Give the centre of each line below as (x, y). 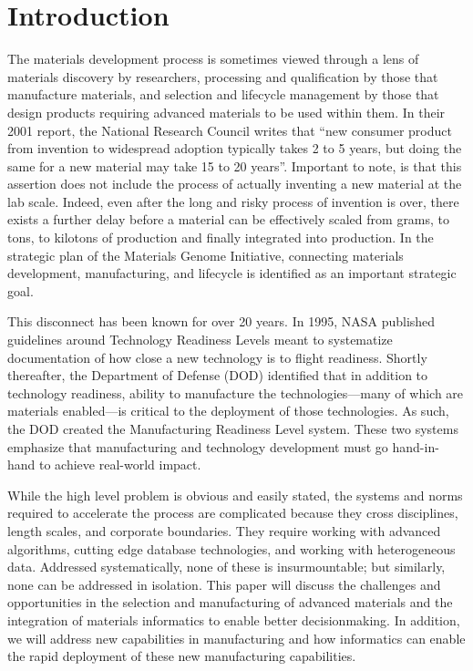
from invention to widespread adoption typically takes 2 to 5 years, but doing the (235, 148)
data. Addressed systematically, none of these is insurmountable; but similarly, (226, 567)
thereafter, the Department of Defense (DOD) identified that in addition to (218, 375)
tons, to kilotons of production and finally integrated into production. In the (221, 237)
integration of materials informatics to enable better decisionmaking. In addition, (234, 619)
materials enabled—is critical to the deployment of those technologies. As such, (228, 411)
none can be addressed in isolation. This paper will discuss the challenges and (224, 584)
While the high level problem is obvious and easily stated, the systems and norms (235, 495)
